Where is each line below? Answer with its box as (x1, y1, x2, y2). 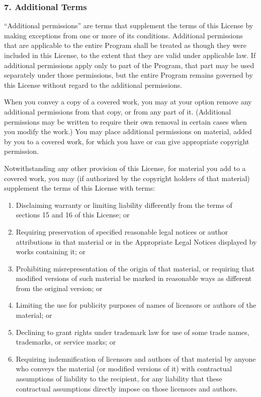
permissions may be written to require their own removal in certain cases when (4, 116, 247, 127)
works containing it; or (16, 246, 86, 257)
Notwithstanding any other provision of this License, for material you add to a (4, 162, 246, 173)
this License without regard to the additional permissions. (4, 79, 183, 90)
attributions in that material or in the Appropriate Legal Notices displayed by (16, 236, 257, 247)
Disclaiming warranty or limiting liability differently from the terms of (16, 199, 232, 210)
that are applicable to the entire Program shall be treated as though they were (4, 40, 247, 50)
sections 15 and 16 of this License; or (16, 209, 130, 220)
